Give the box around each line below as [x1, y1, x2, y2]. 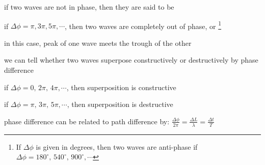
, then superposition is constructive [66, 81, 176, 92]
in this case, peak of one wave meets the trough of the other [4, 37, 192, 48]
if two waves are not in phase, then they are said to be [4, 2, 174, 12]
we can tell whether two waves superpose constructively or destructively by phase [4, 54, 258, 65]
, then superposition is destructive [67, 99, 173, 109]
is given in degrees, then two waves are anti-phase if [36, 141, 198, 152]
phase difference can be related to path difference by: [4, 116, 170, 126]
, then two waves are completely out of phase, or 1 [65, 19, 222, 31]
